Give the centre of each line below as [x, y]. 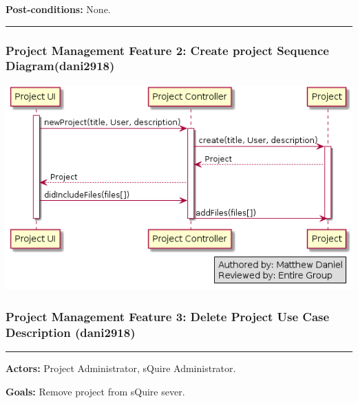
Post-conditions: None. [58, 9]
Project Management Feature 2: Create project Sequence [167, 50]
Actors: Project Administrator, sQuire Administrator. [121, 368]
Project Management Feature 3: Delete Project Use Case [168, 316]
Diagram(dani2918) [60, 66]
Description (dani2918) [71, 332]
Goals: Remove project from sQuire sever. [95, 391]
